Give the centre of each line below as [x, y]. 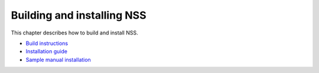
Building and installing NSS [79, 15]
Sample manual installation [58, 60]
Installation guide [47, 51]
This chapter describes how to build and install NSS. [74, 33]
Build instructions [47, 43]
